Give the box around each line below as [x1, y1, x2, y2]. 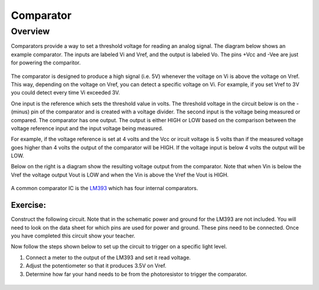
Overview [11, 26, 50, 37]
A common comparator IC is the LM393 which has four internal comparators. [11, 185, 198, 192]
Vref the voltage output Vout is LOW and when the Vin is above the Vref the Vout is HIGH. [11, 171, 229, 178]
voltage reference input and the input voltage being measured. [11, 125, 164, 132]
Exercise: [11, 200, 47, 210]
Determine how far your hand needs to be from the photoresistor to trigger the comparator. [25, 271, 248, 278]
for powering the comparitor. [11, 59, 81, 66]
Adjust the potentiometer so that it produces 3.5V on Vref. [25, 262, 167, 269]
